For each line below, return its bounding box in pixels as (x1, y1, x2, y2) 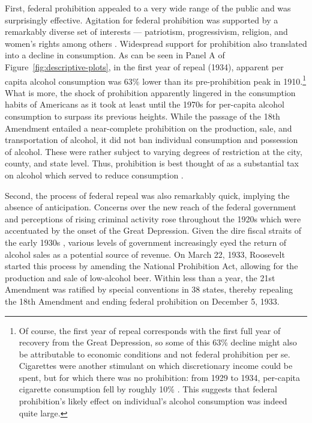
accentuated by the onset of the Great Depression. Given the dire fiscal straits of (5, 224, 302, 237)
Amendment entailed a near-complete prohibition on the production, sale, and (5, 121, 292, 134)
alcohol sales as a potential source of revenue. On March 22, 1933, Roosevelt (5, 248, 285, 260)
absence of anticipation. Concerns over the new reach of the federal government (5, 201, 296, 213)
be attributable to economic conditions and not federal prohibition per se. (19, 347, 290, 360)
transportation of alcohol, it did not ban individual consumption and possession (5, 133, 298, 146)
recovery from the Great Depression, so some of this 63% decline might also (19, 336, 297, 348)
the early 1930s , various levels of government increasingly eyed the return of (5, 236, 287, 248)
